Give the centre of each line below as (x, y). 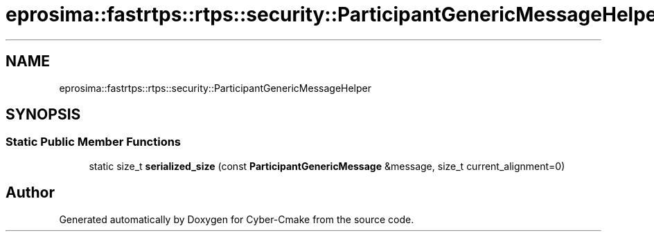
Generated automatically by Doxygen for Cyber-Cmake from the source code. (237, 219)
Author (30, 193)
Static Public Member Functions (94, 142)
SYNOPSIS (43, 115)
